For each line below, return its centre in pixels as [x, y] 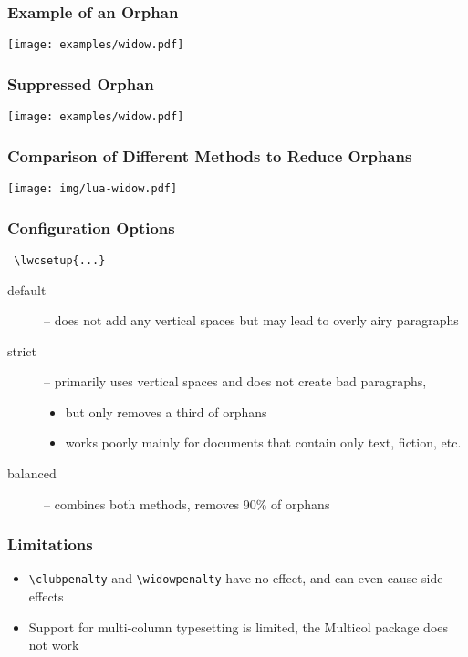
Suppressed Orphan [81, 83]
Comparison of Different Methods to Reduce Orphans [210, 155]
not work [54, 645]
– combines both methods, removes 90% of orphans [187, 503]
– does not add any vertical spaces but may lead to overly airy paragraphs [251, 320]
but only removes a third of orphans [166, 411]
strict [22, 350]
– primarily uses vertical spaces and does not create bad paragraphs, [235, 381]
